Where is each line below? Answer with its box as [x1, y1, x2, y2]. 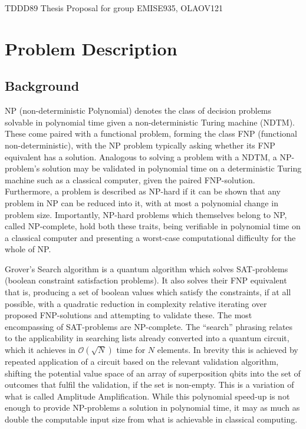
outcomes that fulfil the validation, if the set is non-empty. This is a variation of [5, 378, 294, 391]
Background [5, 77, 80, 95]
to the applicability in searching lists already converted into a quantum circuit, [5, 332, 289, 344]
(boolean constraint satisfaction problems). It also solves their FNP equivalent [5, 274, 287, 286]
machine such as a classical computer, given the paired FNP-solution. [5, 173, 255, 186]
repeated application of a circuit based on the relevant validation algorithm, [5, 355, 279, 368]
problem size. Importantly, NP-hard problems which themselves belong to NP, [5, 208, 287, 220]
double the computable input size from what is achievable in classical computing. [5, 413, 298, 425]
